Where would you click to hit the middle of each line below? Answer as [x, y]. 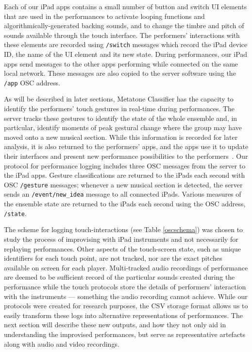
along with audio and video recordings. [62, 344]
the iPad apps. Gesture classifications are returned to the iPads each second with [125, 175]
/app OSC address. [32, 82]
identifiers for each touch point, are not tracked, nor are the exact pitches [113, 258]
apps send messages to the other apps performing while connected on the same [121, 63]
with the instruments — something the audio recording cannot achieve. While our [126, 296]
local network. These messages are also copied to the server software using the [120, 73]
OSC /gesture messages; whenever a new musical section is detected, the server [123, 184]
